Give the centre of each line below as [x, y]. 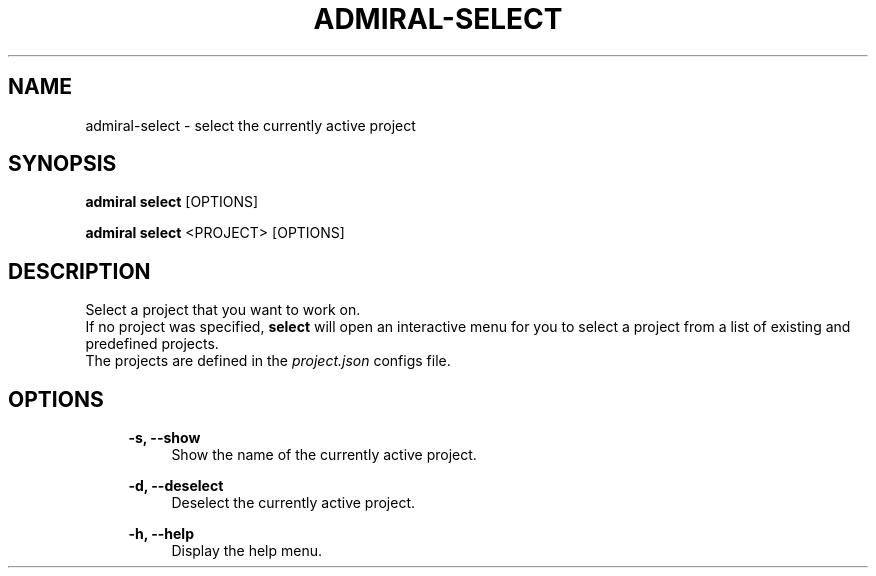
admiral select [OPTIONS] [172, 202]
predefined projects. [152, 344]
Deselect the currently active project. [293, 503]
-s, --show [164, 438]
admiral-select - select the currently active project [250, 125]
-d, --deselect [176, 486]
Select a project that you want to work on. [223, 310]
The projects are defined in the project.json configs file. [268, 361]
